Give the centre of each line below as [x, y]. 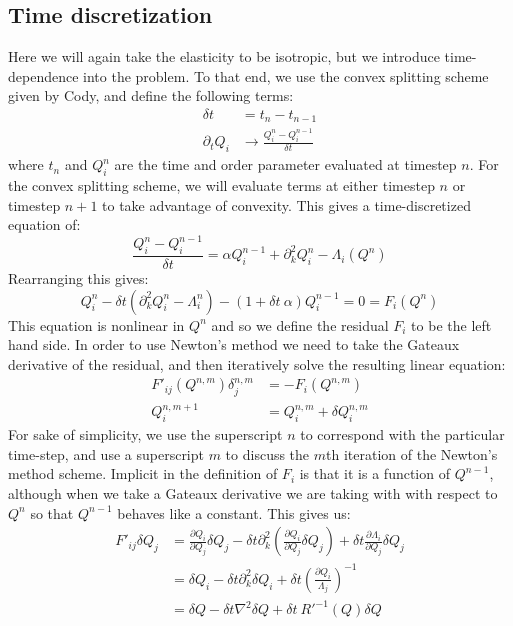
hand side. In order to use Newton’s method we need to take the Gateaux [234, 344]
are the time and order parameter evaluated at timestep [285, 164]
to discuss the [267, 453]
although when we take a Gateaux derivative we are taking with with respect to [253, 492]
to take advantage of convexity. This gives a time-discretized [286, 204]
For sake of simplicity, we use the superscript [145, 434]
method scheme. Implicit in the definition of [143, 473]
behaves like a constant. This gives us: [234, 512]
